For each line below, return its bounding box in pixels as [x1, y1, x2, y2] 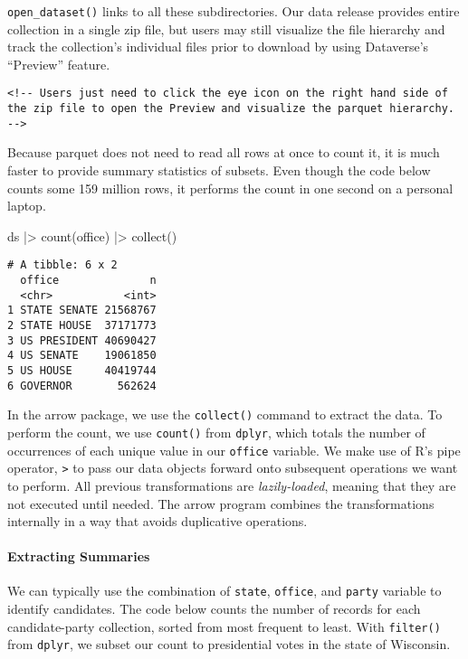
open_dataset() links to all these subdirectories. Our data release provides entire [7, 2, 460, 20]
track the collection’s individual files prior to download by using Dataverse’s [7, 37, 429, 56]
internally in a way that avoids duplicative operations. [7, 512, 308, 531]
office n [20, 274, 157, 287]
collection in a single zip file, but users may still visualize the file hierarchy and [7, 19, 445, 38]
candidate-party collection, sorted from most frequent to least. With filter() [7, 617, 441, 635]
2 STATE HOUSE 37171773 [7, 319, 157, 332]
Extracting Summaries [7, 547, 150, 566]
